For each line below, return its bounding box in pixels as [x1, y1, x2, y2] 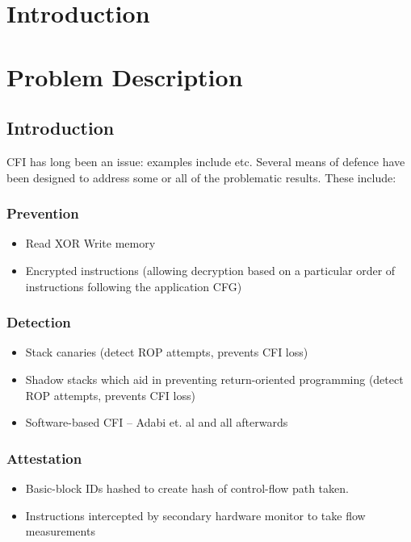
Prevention [6, 203, 79, 223]
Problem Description [6, 60, 243, 93]
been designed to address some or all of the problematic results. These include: [6, 169, 396, 186]
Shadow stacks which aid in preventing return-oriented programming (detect [25, 370, 404, 387]
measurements [25, 523, 95, 540]
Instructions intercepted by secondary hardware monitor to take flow [25, 507, 366, 523]
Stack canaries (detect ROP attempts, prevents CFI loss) [25, 344, 308, 361]
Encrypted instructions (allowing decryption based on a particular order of [25, 261, 396, 278]
